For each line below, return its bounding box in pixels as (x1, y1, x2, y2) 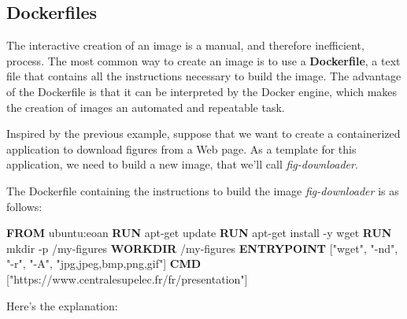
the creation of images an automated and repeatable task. (6, 98, 285, 115)
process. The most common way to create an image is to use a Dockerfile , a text (6, 52, 401, 69)
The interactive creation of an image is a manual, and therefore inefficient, (6, 37, 364, 54)
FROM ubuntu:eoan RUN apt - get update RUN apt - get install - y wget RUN (6, 224, 392, 241)
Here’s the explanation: (6, 297, 118, 313)
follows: (6, 198, 43, 214)
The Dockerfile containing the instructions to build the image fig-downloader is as (6, 182, 399, 198)
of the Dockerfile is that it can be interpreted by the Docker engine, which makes (6, 83, 398, 99)
